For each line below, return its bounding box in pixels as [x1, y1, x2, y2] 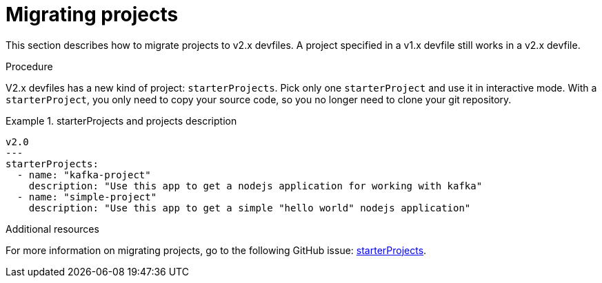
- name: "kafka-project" [17, 169, 151, 180]
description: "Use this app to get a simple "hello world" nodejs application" [28, 202, 471, 213]
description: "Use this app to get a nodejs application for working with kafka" [28, 180, 483, 191]
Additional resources [6, 222, 99, 235]
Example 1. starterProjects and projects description [6, 114, 237, 127]
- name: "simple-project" [17, 191, 157, 202]
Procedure [6, 60, 53, 72]
